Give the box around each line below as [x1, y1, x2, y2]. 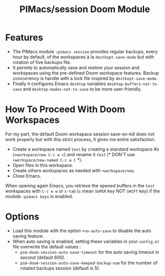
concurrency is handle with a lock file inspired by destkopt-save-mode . [12, 75, 158, 81]
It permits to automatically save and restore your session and [12, 64, 140, 71]
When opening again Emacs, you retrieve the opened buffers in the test [5, 182, 155, 188]
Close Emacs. [12, 173, 41, 179]
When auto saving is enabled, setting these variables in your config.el [12, 238, 160, 244]
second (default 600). [20, 254, 66, 260]
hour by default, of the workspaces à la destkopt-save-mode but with [12, 54, 154, 60]
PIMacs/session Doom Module [19, 4, 150, 15]
